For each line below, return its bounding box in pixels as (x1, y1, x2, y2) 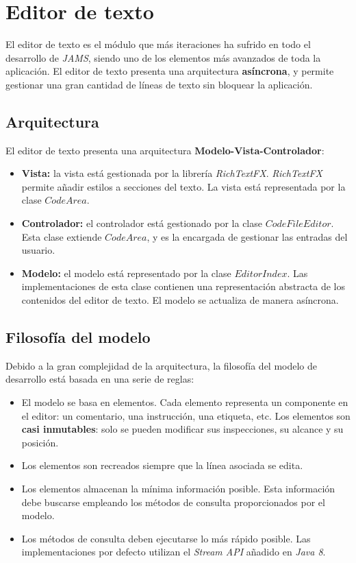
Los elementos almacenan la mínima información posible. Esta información (21, 481, 335, 495)
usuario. (21, 243, 55, 257)
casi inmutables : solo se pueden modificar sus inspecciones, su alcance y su (21, 422, 344, 436)
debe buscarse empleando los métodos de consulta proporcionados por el (21, 494, 325, 509)
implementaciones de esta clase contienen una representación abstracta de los (21, 279, 346, 294)
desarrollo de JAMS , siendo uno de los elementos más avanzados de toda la (5, 50, 321, 64)
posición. (21, 435, 59, 449)
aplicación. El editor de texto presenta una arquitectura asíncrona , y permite (5, 64, 334, 78)
